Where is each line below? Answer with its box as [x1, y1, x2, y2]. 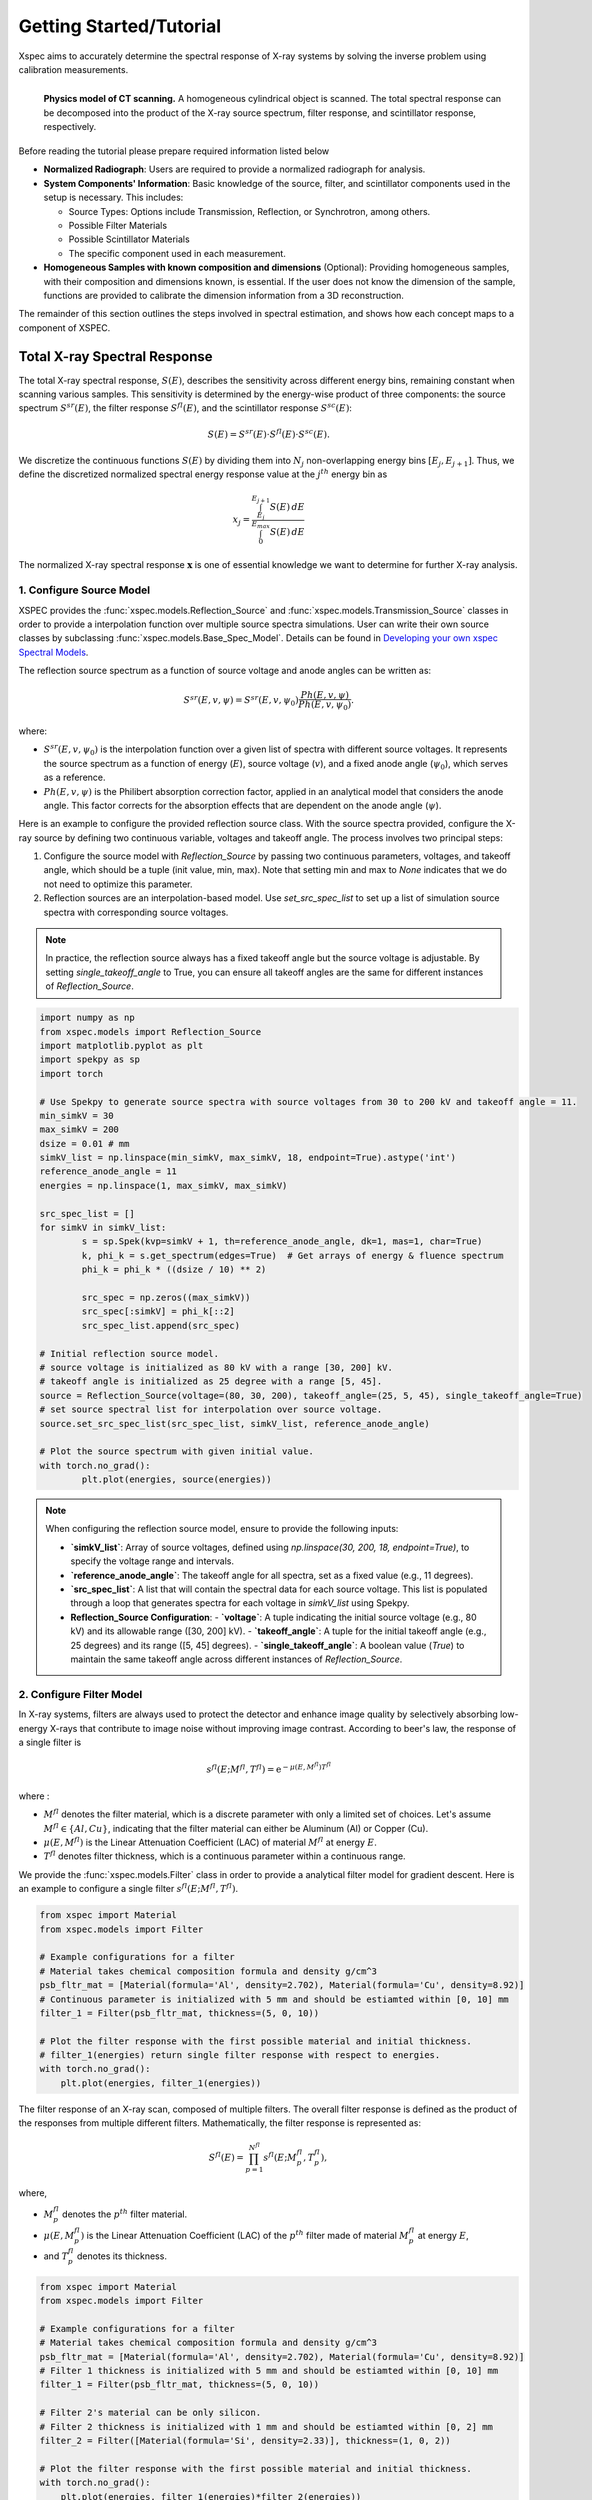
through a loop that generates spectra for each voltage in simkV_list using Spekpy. [70, 1597, 410, 1609]
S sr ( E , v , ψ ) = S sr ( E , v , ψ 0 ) [183, 693, 299, 709]
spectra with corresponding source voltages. [43, 906, 229, 918]
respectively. [43, 120, 97, 132]
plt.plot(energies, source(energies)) [81, 1474, 272, 1485]
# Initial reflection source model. [39, 1348, 220, 1359]
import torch [39, 1068, 104, 1079]
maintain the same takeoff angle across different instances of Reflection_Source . [70, 1653, 403, 1665]
